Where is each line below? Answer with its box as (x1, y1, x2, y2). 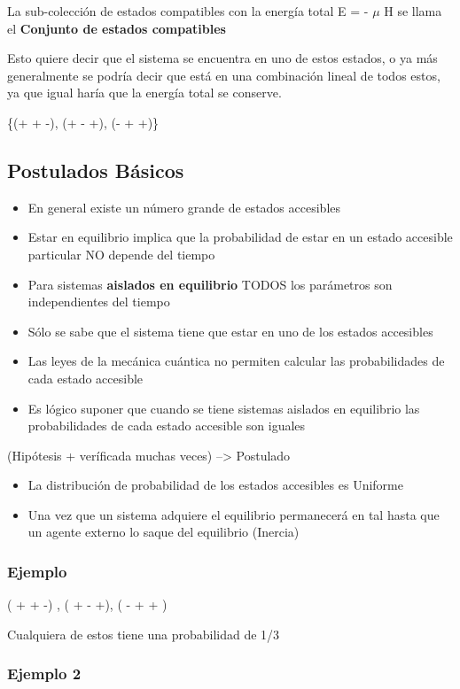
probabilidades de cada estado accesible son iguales (27, 416, 306, 435)
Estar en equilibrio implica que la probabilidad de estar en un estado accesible (27, 228, 453, 246)
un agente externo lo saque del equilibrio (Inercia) (27, 523, 300, 541)
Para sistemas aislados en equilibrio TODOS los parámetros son (27, 275, 393, 293)
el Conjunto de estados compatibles (7, 19, 226, 37)
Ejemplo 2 (7, 662, 82, 685)
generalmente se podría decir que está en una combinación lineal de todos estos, (7, 66, 441, 84)
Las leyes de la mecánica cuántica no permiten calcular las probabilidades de (27, 352, 445, 370)
